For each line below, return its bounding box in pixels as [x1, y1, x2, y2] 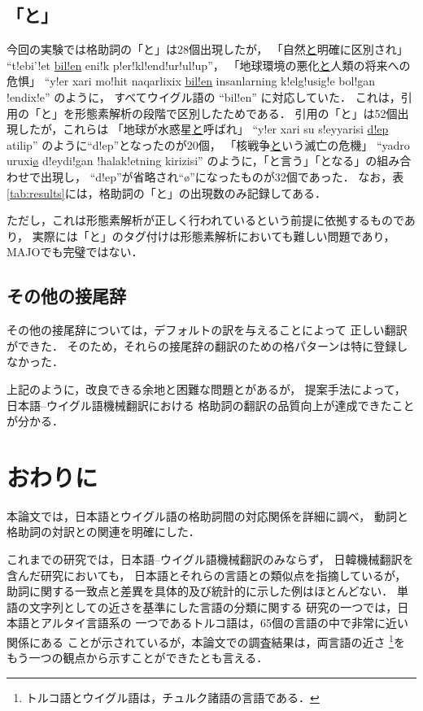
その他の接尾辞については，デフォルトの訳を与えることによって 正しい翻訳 [7, 321, 408, 338]
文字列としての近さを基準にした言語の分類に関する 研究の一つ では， [28, 598, 398, 615]
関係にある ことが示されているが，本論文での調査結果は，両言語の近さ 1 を [7, 630, 405, 650]
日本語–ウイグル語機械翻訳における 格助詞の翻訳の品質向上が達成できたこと [7, 396, 415, 413]
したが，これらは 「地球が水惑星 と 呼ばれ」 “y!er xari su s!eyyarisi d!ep [17, 120, 389, 137]
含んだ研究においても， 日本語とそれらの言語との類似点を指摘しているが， [7, 566, 407, 583]
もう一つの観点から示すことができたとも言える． [7, 649, 268, 666]
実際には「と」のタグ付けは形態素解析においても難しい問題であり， [32, 227, 395, 244]
